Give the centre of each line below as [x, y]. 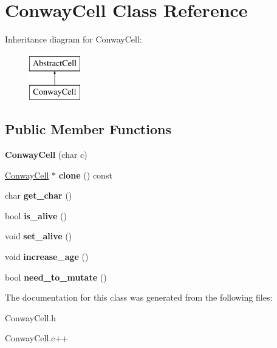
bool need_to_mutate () [56, 277]
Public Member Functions [88, 129]
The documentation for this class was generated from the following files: [139, 297]
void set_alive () [39, 236]
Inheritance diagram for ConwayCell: [74, 39]
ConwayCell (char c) [46, 155]
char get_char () [39, 195]
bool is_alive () [36, 215]
